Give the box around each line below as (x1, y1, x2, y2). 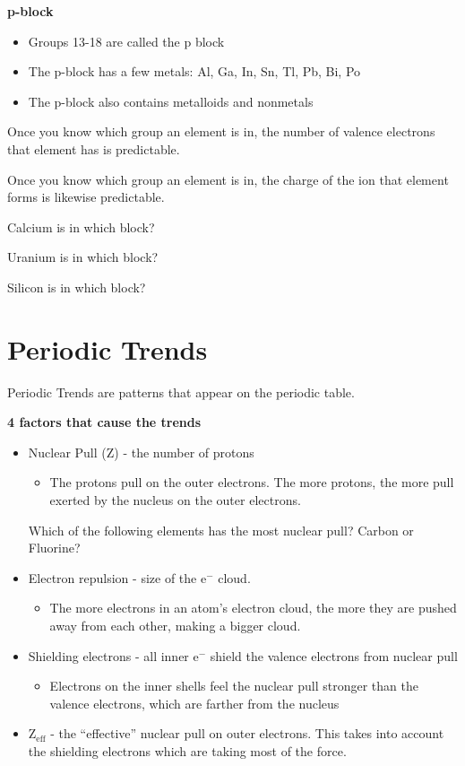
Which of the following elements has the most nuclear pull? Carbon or (28, 520, 414, 539)
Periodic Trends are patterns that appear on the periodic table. (7, 382, 355, 401)
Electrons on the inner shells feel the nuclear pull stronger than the (49, 676, 418, 695)
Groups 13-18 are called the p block (28, 31, 225, 50)
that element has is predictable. (7, 139, 180, 158)
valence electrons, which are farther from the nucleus (49, 693, 340, 712)
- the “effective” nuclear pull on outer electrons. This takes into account (50, 724, 444, 743)
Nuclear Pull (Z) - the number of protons (28, 442, 254, 461)
